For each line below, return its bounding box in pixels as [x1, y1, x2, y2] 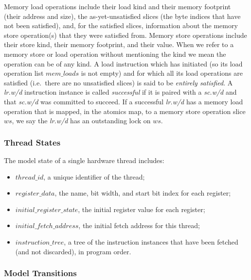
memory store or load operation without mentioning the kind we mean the [4, 49, 226, 59]
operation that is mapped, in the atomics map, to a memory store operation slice [4, 106, 246, 116]
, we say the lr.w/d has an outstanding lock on [12, 115, 151, 126]
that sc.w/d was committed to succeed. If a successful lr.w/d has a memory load [4, 96, 243, 106]
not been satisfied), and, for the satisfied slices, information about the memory [4, 20, 238, 31]
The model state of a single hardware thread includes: [4, 155, 164, 165]
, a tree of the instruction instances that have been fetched [64, 236, 238, 247]
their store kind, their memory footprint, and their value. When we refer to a [4, 39, 234, 49]
